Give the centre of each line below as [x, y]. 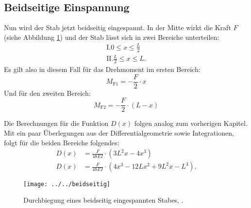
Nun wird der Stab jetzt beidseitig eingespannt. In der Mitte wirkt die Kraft [117, 27]
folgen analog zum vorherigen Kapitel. [191, 123]
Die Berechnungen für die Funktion [56, 123]
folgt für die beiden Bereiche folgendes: [62, 142]
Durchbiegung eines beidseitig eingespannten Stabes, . [103, 199]
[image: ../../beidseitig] [67, 184]
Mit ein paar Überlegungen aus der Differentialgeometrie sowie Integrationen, [119, 133]
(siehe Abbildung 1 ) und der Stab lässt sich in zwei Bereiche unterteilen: [112, 37]
